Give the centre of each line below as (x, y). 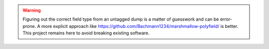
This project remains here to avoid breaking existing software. (86, 33)
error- (226, 19)
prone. (29, 26)
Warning (32, 10)
